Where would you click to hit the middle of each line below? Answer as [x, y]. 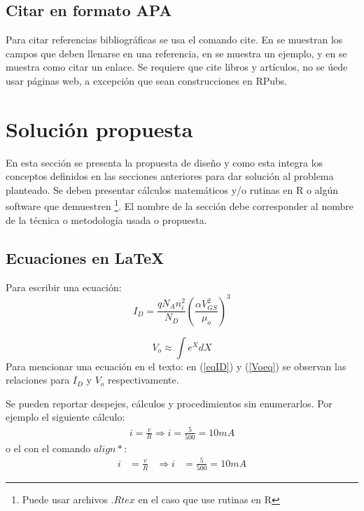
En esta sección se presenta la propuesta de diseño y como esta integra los [164, 162]
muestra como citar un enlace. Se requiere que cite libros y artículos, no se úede [177, 67]
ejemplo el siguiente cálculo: [65, 417]
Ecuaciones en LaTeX [85, 257]
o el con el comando [48, 448]
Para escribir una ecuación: [64, 287]
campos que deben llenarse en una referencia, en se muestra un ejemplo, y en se [176, 53]
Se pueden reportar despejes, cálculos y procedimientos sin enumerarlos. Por [169, 403]
